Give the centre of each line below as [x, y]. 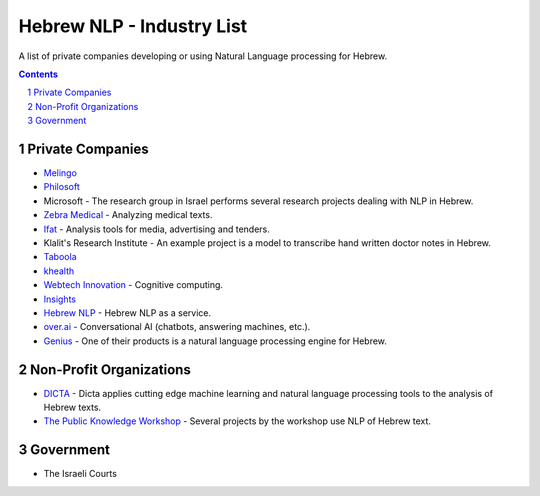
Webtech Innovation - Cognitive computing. [133, 285]
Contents [38, 74]
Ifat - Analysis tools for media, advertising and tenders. [156, 229]
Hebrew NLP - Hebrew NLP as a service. [127, 312]
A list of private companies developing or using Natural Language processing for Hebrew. [203, 56]
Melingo [60, 173]
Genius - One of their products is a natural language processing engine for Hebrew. [215, 341]
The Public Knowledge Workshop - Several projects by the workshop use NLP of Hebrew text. [237, 421]
